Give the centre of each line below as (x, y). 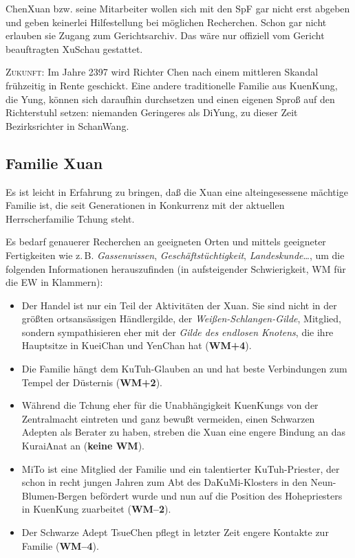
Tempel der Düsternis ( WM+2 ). (92, 382)
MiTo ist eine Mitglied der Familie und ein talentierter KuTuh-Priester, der (181, 468)
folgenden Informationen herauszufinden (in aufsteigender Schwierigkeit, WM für (176, 268)
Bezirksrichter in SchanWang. (67, 125)
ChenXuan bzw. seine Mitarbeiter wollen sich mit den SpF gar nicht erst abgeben (178, 8)
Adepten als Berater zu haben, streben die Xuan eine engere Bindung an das (183, 432)
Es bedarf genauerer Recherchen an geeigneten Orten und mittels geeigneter (166, 242)
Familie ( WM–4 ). (60, 545)
